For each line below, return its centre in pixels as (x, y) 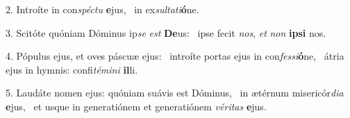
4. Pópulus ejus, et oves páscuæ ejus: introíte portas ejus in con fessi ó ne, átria (175, 56)
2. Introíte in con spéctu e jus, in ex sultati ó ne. (102, 9)
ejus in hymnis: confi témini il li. (72, 69)
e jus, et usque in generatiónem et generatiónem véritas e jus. (136, 106)
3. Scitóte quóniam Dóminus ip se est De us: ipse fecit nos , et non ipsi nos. (166, 32)
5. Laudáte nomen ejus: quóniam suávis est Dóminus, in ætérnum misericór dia (175, 93)
